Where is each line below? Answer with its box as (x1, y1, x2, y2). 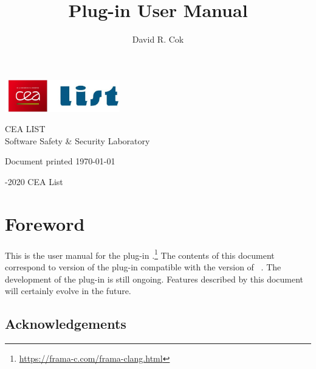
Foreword (5, 211, 85, 236)
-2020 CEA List (5, 175, 63, 188)
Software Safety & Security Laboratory (5, 134, 150, 147)
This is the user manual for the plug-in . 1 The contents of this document (5, 247, 275, 261)
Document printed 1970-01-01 (5, 155, 115, 167)
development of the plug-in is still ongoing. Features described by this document (5, 272, 304, 285)
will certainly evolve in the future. (5, 284, 131, 297)
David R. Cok (132, 33, 184, 46)
